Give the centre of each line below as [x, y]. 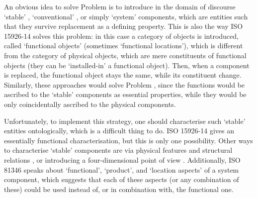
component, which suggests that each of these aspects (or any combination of [122, 179]
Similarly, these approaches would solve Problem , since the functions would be [125, 84]
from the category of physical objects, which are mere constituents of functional [125, 55]
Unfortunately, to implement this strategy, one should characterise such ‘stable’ [125, 121]
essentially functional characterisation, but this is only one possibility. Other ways [128, 140]
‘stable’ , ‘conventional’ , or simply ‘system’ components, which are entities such [126, 16]
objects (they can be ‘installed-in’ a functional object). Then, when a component [127, 65]
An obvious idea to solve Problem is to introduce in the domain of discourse [120, 6]
